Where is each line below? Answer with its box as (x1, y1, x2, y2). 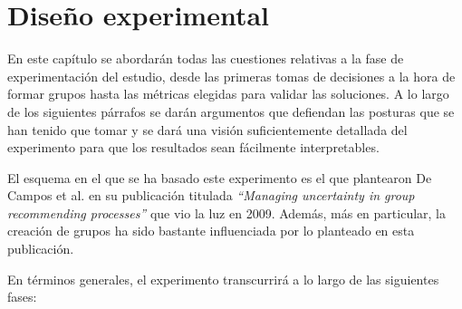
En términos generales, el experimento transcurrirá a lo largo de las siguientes (7, 269, 439, 288)
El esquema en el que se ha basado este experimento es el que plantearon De (7, 168, 432, 187)
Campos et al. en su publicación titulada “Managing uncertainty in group (7, 186, 415, 205)
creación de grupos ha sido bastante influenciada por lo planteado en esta (7, 221, 415, 240)
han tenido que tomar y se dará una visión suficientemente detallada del (7, 120, 408, 139)
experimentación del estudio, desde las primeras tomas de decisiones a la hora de (7, 66, 456, 85)
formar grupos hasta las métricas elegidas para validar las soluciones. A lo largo (7, 84, 449, 103)
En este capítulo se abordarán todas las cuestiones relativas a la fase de (7, 49, 404, 68)
